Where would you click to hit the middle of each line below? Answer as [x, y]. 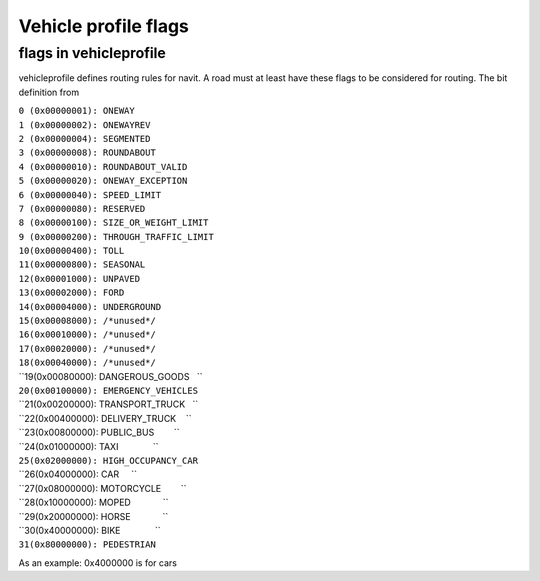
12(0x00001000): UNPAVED [79, 278]
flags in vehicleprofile [92, 53]
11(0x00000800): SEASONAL [82, 264]
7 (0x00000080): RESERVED [82, 208]
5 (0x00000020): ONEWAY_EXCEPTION [103, 181]
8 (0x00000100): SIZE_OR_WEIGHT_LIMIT [113, 223]
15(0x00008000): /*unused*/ [87, 321]
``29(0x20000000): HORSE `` [93, 516]
